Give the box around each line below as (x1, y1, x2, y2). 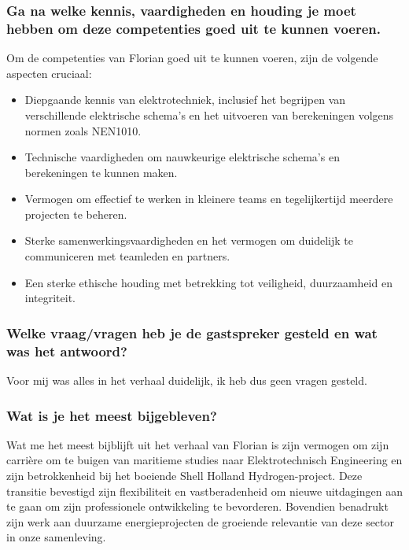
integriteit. (24, 290, 76, 306)
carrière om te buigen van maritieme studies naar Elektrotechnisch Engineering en (6, 452, 403, 468)
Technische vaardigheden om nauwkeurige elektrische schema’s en (24, 149, 340, 165)
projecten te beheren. (24, 205, 127, 222)
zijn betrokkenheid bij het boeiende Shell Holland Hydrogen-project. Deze (6, 467, 363, 483)
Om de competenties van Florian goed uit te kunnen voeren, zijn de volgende (6, 50, 378, 66)
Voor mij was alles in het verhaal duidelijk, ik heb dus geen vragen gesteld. (6, 372, 367, 388)
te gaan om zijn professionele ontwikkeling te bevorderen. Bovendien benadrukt (6, 498, 389, 515)
